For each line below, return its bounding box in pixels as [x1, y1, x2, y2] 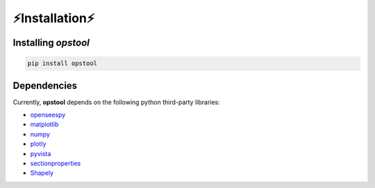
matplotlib [30, 120, 59, 128]
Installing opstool [12, 37, 90, 49]
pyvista [30, 149, 51, 157]
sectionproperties [30, 160, 81, 167]
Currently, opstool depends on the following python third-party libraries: [12, 98, 220, 106]
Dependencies [12, 80, 78, 92]
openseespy [30, 111, 66, 119]
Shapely [30, 169, 54, 177]
